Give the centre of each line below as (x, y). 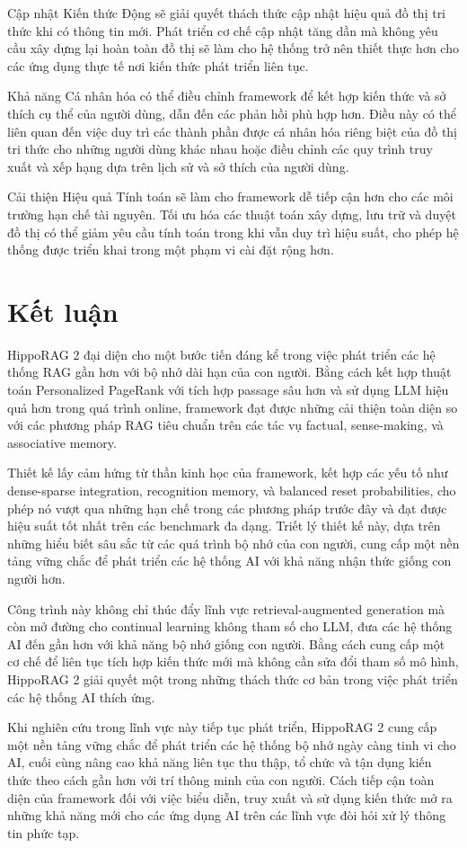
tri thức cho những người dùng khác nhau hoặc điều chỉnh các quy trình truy (220, 149)
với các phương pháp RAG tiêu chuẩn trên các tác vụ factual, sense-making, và (225, 425)
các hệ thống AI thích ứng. (81, 696)
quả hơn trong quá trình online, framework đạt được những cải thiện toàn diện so (233, 407)
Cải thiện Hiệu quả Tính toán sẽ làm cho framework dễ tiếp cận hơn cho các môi (230, 196)
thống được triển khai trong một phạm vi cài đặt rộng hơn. (171, 250)
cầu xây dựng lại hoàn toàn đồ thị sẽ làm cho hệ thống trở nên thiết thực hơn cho (233, 48)
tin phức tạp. (44, 832)
